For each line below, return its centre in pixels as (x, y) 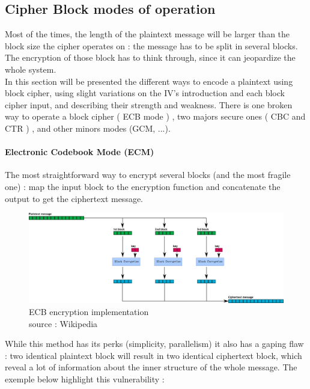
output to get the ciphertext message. (74, 198)
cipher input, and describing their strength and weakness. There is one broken (149, 104)
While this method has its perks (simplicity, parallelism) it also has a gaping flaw (154, 344)
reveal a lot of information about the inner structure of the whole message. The (151, 367)
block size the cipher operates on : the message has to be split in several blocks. (151, 45)
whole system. (31, 69)
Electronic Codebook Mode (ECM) (80, 152)
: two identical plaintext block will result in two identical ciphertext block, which (153, 355)
